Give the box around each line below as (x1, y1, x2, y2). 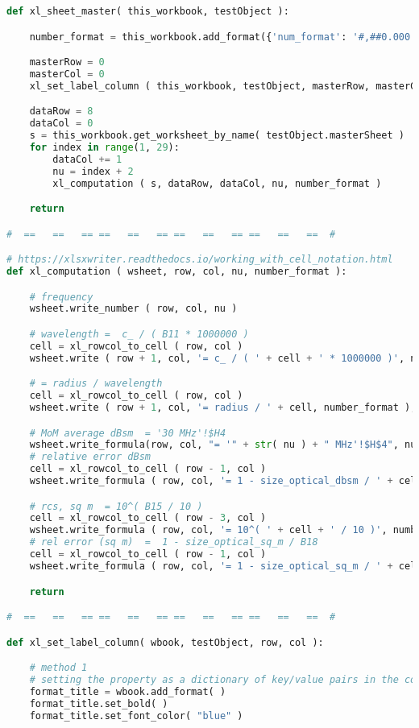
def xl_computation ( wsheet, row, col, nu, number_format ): (6, 266, 347, 278)
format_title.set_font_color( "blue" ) (29, 709, 243, 722)
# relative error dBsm (29, 451, 151, 463)
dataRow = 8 (29, 105, 93, 118)
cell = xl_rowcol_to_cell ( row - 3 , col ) (29, 512, 267, 524)
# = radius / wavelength (29, 378, 163, 390)
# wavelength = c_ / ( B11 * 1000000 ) (29, 329, 249, 340)
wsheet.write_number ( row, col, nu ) (29, 303, 238, 315)
